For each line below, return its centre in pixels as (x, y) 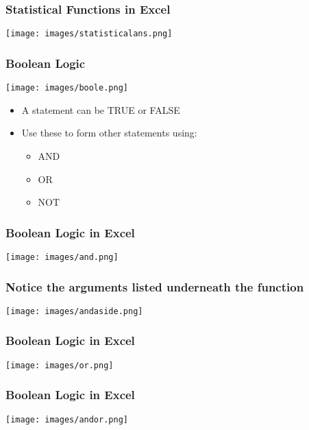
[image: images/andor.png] (67, 419)
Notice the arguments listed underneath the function (155, 286)
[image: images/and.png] (62, 257)
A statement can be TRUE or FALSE (101, 109)
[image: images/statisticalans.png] (89, 34)
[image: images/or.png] (60, 365)
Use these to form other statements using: (109, 133)
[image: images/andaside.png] (74, 311)
